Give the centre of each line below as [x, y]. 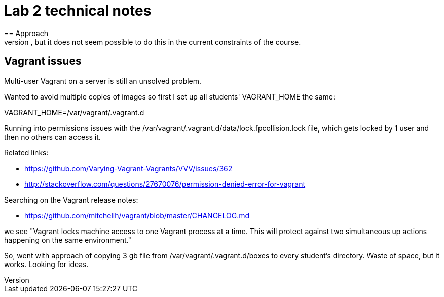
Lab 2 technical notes [78, 11]
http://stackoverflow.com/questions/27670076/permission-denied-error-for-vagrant [165, 184]
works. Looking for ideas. [46, 264]
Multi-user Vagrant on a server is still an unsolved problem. [103, 81]
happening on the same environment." [68, 240]
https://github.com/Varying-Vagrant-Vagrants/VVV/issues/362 [128, 168]
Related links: [26, 152]
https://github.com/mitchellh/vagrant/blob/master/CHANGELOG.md [137, 215]
